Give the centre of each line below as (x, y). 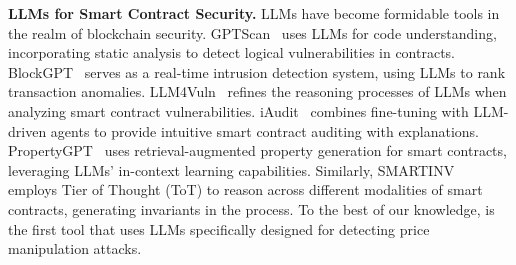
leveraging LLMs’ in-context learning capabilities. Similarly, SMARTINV (231, 169)
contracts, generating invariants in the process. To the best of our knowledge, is (251, 208)
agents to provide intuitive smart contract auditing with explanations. (264, 130)
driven (27, 130)
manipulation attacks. (75, 248)
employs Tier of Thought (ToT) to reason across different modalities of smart (245, 189)
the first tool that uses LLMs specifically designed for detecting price (219, 228)
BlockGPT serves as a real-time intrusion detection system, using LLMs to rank (257, 71)
